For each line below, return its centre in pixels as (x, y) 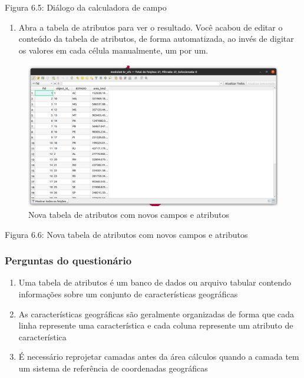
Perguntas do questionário (68, 261)
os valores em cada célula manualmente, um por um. (113, 50)
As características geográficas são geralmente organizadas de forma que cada (156, 314)
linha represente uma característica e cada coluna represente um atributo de (156, 325)
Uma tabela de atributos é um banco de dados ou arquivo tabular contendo (155, 282)
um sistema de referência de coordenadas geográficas (113, 368)
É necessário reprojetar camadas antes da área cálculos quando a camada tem (159, 357)
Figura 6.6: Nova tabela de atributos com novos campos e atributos (126, 234)
